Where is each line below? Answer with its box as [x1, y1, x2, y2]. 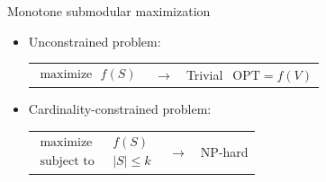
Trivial [186, 65, 223, 83]
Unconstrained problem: [28, 31, 161, 50]
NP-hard [200, 143, 249, 161]
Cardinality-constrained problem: [28, 100, 212, 118]
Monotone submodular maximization [7, 2, 211, 20]
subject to [40, 154, 95, 168]
